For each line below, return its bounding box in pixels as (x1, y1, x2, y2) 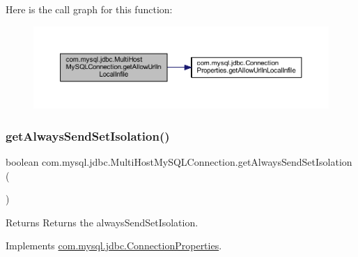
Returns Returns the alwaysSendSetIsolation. (6, 215, 199, 229)
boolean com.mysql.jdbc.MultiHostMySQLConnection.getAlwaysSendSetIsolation (6, 155, 352, 169)
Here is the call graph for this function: (6, 2, 173, 16)
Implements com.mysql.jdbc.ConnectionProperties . (6, 238, 222, 253)
